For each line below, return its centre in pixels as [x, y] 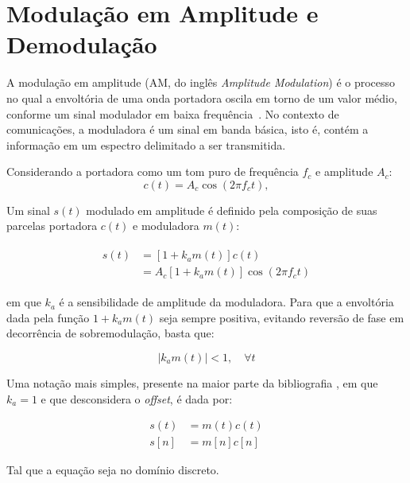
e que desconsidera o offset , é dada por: [137, 398]
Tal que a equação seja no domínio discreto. [113, 470]
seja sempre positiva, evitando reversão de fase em [282, 317]
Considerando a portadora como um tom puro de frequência [153, 171]
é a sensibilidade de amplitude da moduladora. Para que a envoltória [226, 302]
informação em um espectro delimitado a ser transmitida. [146, 144]
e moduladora [166, 226]
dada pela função [48, 317]
